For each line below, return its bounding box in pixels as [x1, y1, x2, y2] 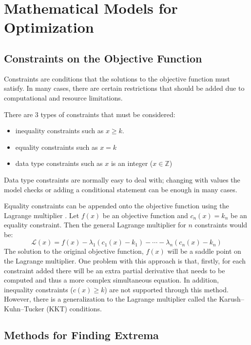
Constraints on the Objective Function [4, 50, 202, 65]
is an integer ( [111, 158, 153, 168]
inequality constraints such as [15, 125, 104, 136]
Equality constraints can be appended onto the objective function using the [4, 201, 229, 211]
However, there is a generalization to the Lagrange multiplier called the [4, 294, 217, 304]
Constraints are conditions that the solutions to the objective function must [4, 73, 230, 83]
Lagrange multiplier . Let [4, 210, 79, 220]
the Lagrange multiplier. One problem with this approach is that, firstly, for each [4, 256, 246, 266]
